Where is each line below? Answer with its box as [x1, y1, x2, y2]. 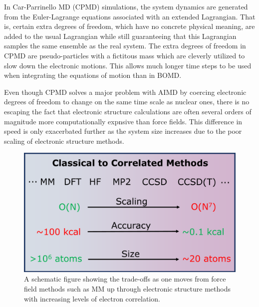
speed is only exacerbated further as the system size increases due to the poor [4, 126, 242, 136]
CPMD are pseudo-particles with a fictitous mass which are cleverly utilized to [4, 50, 245, 60]
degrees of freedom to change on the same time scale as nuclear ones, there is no [4, 96, 250, 107]
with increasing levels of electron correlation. [24, 293, 160, 304]
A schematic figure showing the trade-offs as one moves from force [24, 274, 226, 284]
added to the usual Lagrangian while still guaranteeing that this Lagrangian [4, 30, 237, 41]
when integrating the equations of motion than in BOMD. [4, 70, 182, 80]
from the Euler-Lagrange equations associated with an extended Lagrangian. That [4, 11, 256, 21]
